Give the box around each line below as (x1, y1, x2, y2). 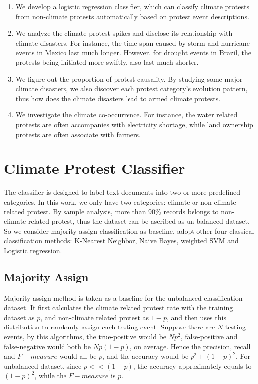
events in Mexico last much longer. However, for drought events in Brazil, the (15, 47, 252, 57)
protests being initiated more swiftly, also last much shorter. (15, 56, 199, 67)
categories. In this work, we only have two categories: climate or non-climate (4, 196, 236, 207)
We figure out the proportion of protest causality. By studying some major (15, 73, 243, 84)
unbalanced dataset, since (4, 360, 82, 371)
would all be (59, 351, 97, 361)
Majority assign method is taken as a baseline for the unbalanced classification (4, 292, 243, 303)
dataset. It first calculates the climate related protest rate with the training (4, 302, 233, 313)
